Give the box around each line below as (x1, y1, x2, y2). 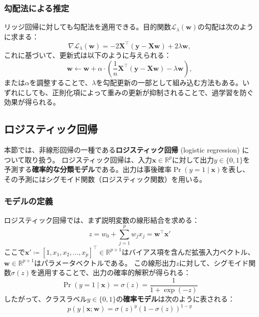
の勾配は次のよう (198, 21, 254, 32)
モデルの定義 (4, 195, 53, 207)
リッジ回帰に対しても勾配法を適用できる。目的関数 (4, 21, 171, 32)
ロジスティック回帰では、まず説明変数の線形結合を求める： (4, 214, 200, 225)
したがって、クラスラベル (4, 294, 87, 304)
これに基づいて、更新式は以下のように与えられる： (4, 50, 171, 60)
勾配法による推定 (4, 1, 69, 14)
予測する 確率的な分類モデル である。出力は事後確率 (4, 164, 172, 174)
